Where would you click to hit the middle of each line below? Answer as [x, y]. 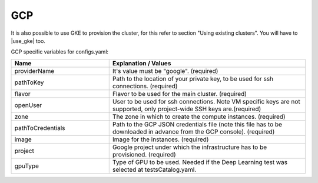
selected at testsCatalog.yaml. [154, 169]
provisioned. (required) [144, 154]
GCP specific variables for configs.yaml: [60, 52]
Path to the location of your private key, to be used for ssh [193, 78]
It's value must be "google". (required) [165, 71]
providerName [34, 71]
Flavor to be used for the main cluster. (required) [180, 94]
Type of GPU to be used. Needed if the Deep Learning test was [200, 162]
